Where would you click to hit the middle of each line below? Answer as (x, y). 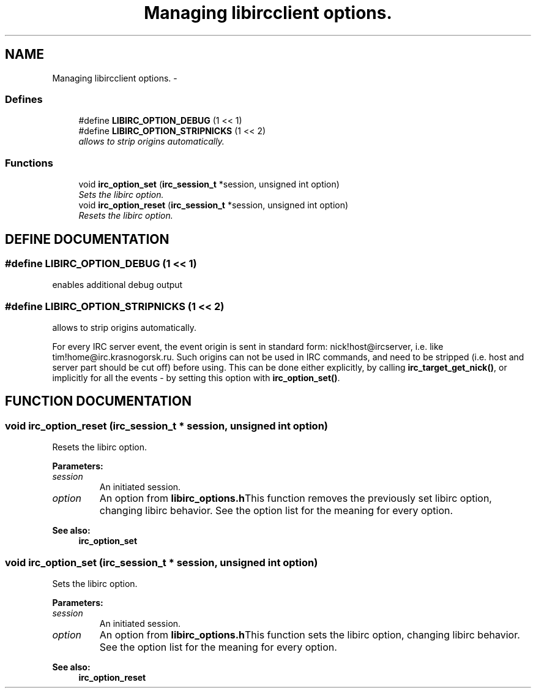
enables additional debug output (117, 285)
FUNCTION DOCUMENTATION (98, 401)
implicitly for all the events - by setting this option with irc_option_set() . (196, 378)
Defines (24, 99)
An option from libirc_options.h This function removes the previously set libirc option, (296, 498)
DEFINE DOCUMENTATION (87, 239)
